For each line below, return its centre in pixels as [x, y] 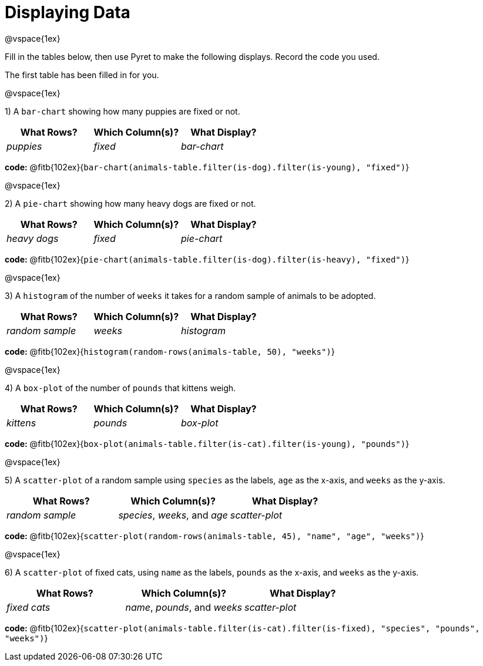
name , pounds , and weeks [184, 607]
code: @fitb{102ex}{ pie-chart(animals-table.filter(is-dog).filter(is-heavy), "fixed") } [207, 259]
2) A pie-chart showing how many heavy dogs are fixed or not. [130, 203]
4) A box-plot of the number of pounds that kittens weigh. [120, 388]
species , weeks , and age [173, 515]
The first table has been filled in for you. [82, 75]
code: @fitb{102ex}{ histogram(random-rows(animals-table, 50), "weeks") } [170, 351]
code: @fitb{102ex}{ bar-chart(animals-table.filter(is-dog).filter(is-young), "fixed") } [207, 167]
